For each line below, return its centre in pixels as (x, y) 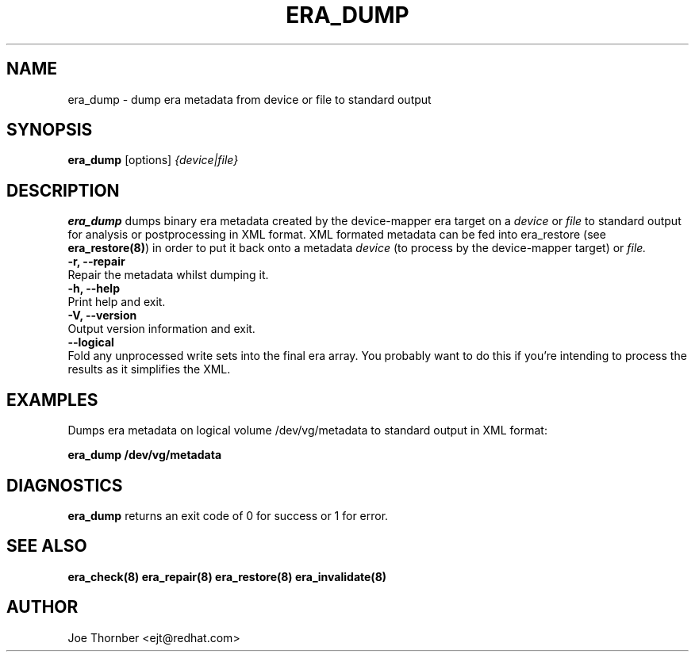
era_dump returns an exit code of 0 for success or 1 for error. (228, 515)
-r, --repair (96, 262)
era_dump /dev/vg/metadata (145, 455)
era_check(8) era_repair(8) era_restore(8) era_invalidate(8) (227, 576)
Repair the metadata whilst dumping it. (168, 275)
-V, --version (102, 316)
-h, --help (94, 289)
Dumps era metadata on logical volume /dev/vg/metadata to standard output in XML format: (307, 430)
